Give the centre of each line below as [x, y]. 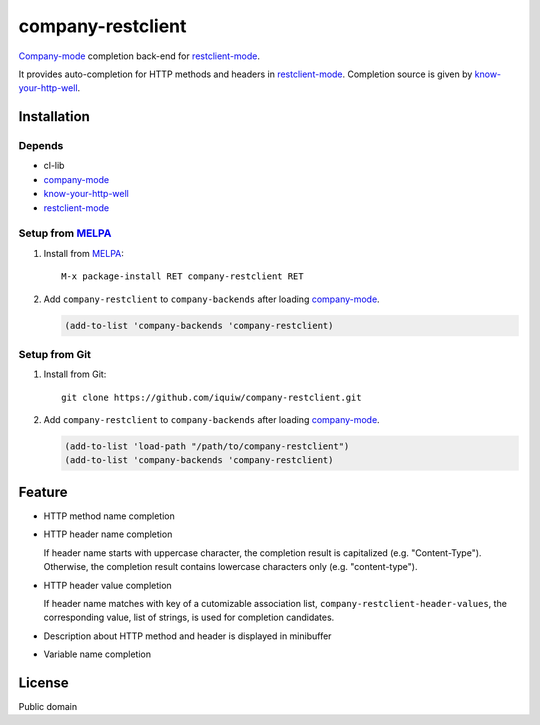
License [43, 682]
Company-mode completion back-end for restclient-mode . [139, 56]
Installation [54, 116]
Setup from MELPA [65, 233]
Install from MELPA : [84, 253]
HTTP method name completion [109, 516]
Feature [43, 491]
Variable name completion [97, 654]
